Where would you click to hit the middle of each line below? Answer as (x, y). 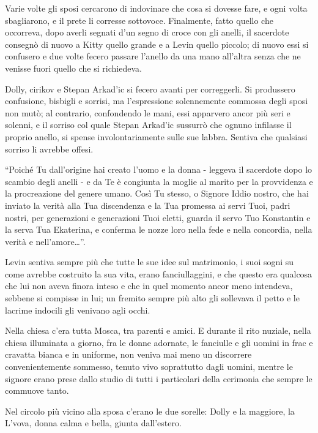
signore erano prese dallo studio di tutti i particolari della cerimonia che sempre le (159, 378)
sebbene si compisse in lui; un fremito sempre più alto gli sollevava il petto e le (152, 298)
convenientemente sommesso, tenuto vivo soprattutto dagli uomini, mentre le (149, 367)
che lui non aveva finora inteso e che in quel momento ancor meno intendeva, (149, 286)
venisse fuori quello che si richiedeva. (73, 68)
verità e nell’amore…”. (45, 241)
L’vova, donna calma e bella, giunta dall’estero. (93, 423)
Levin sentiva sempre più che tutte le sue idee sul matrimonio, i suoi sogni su (150, 262)
